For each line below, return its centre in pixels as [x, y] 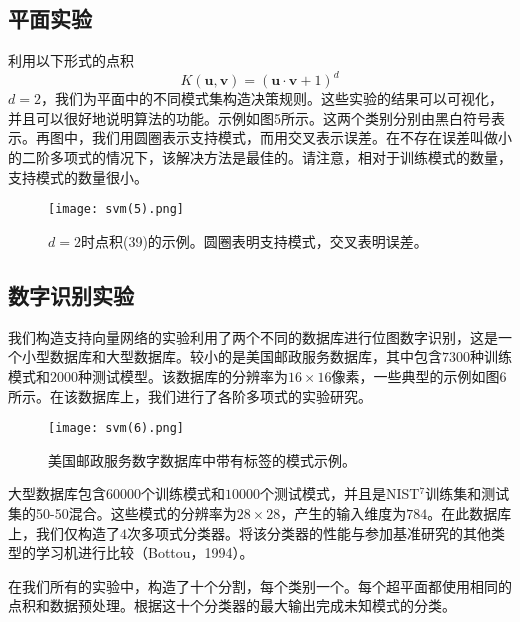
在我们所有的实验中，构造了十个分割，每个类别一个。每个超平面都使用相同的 [260, 585]
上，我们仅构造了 [64, 532]
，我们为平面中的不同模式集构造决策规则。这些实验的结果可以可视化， [271, 98]
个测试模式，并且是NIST [340, 493]
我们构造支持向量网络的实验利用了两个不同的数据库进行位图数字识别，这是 [253, 336]
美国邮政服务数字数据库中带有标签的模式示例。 [202, 459]
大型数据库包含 [57, 493]
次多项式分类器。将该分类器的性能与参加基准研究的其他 [309, 532]
